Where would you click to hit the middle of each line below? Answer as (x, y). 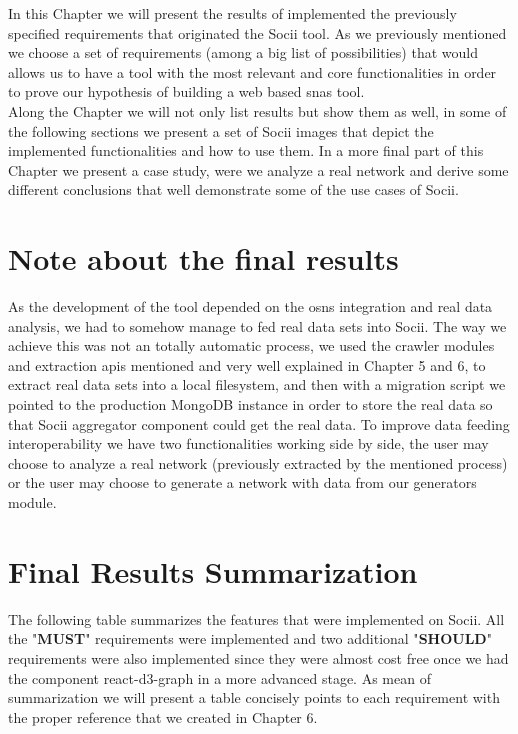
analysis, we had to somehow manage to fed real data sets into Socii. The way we (257, 325)
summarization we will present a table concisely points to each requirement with (254, 697)
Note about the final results (203, 258)
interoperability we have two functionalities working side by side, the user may (248, 443)
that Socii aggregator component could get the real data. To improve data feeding (259, 423)
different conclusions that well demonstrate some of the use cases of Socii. (233, 189)
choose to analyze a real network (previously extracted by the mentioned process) (258, 462)
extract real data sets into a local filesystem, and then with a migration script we (257, 384)
